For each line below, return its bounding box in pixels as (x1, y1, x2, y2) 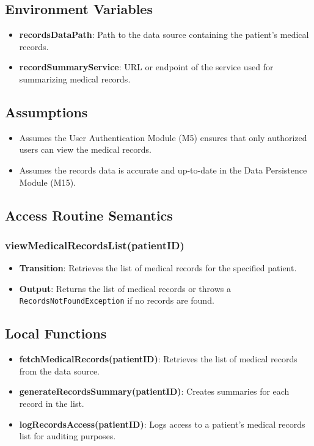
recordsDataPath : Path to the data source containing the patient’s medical (19, 28, 309, 41)
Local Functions (5, 324, 107, 343)
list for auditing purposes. (19, 430, 116, 442)
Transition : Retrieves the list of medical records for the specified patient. (19, 261, 297, 274)
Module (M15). (19, 175, 76, 188)
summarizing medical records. (19, 72, 131, 85)
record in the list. (19, 397, 84, 409)
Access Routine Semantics (5, 205, 173, 224)
